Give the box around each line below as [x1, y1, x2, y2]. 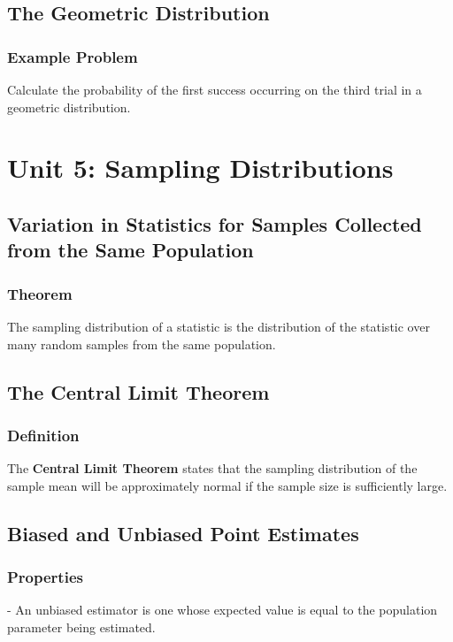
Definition [7, 424, 80, 446]
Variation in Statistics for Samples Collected [7, 210, 422, 237]
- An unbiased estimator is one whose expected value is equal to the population [7, 600, 438, 619]
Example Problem [7, 45, 138, 67]
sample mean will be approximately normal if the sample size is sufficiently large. [7, 476, 448, 494]
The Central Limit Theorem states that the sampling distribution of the [7, 459, 418, 478]
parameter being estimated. [7, 617, 156, 636]
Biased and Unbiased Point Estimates [7, 519, 359, 546]
